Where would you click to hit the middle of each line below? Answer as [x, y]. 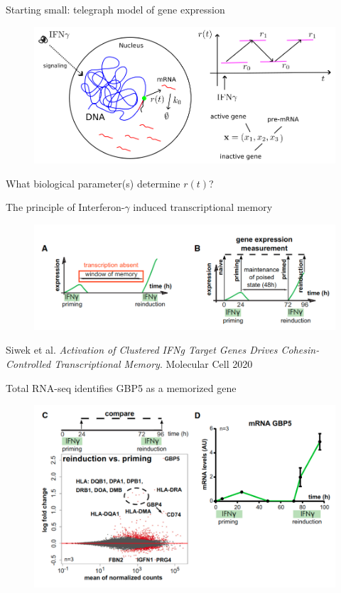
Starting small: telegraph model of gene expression [115, 9]
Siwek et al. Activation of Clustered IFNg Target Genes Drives [142, 350]
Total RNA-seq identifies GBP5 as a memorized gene [121, 387]
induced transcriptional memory [203, 207]
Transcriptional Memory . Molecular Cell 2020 [153, 363]
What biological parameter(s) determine [93, 183]
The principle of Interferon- [65, 207]
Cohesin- [300, 350]
